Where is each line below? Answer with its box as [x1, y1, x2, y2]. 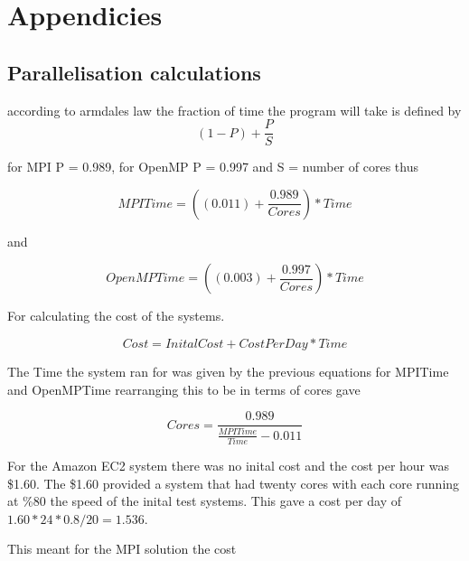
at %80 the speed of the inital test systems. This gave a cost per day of [7, 491, 402, 510]
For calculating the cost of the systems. [7, 306, 225, 325]
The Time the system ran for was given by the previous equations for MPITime [7, 362, 449, 381]
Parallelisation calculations [7, 58, 261, 86]
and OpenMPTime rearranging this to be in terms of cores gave [7, 379, 361, 398]
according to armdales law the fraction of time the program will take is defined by [7, 100, 462, 119]
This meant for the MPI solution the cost [7, 539, 237, 558]
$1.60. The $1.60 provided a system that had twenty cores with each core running [7, 473, 460, 492]
